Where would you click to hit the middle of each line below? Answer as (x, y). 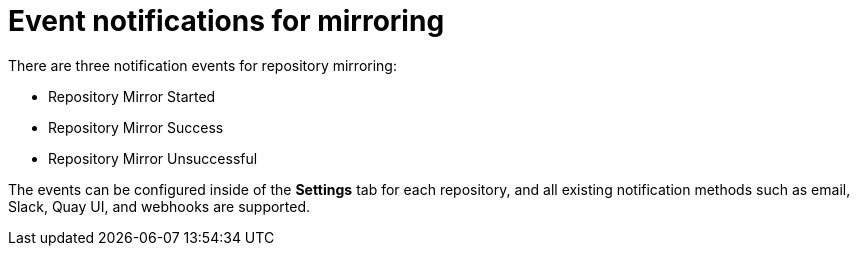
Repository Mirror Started (132, 96)
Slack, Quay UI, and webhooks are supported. (159, 206)
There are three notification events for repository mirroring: (202, 65)
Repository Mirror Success (136, 127)
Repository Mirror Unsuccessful (153, 158)
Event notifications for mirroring (226, 21)
